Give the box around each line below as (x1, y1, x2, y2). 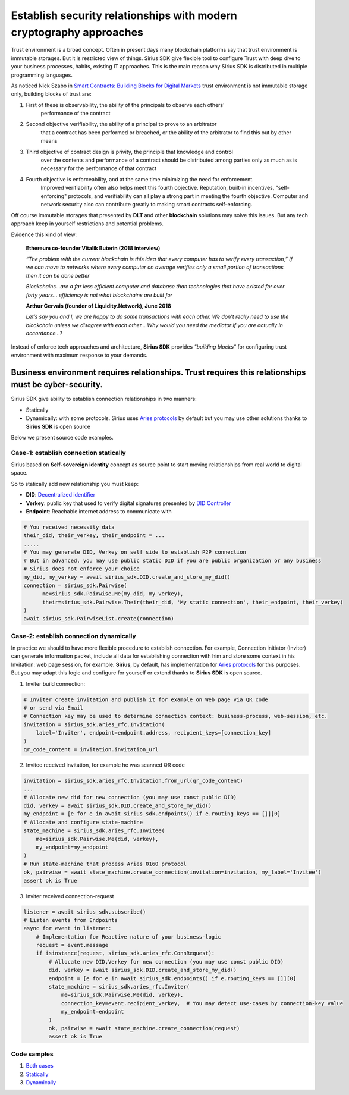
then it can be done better (26, 272, 90, 279)
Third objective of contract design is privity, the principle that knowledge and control (26, 148, 233, 155)
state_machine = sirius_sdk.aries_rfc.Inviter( (48, 983, 190, 990)
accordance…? (26, 330, 62, 337)
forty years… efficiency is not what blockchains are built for (26, 291, 172, 299)
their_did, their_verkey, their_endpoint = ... (23, 532, 165, 539)
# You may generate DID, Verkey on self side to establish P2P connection (23, 549, 247, 556)
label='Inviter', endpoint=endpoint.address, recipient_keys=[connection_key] (36, 729, 272, 736)
